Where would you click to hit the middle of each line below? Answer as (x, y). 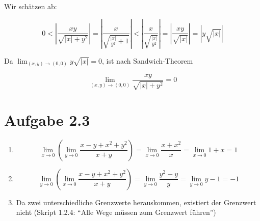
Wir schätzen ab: (31, 6)
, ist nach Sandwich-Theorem (148, 60)
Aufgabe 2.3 (47, 119)
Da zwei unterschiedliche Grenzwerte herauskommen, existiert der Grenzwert (136, 202)
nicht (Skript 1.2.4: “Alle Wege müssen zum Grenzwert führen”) (116, 212)
